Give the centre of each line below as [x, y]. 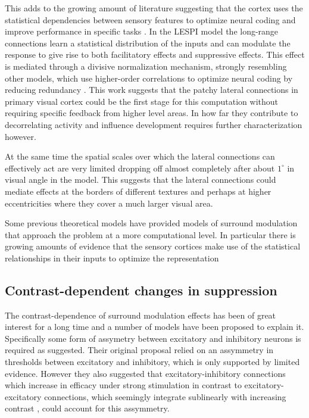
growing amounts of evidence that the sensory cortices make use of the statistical [153, 246]
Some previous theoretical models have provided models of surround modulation [151, 223]
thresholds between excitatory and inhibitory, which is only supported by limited [152, 362]
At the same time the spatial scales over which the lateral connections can [140, 156]
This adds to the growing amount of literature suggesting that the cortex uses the [154, 8]
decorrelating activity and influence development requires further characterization [154, 124]
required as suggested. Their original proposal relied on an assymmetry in [139, 350]
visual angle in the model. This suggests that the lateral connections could [141, 180]
